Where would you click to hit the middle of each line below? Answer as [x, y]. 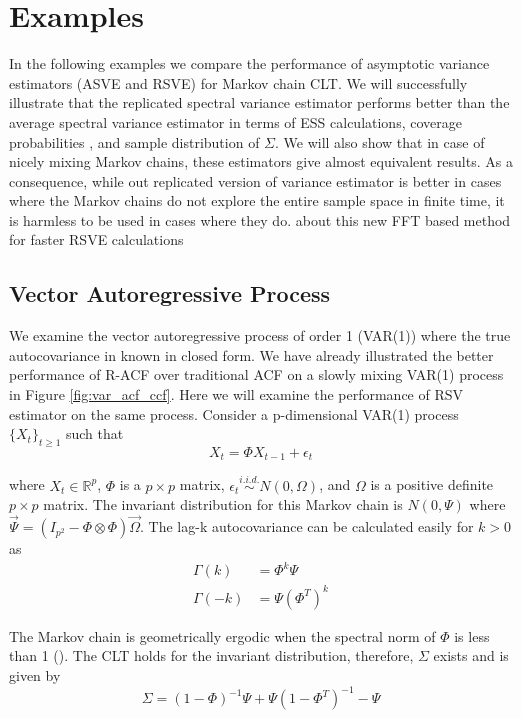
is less [472, 635]
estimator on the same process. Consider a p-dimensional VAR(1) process [234, 413]
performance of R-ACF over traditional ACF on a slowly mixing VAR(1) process [256, 374]
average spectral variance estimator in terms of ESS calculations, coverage [235, 121]
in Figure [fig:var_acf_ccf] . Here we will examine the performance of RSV [236, 394]
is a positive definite [432, 484]
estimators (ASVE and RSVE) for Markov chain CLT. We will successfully [238, 82]
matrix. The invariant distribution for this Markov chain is [223, 504]
